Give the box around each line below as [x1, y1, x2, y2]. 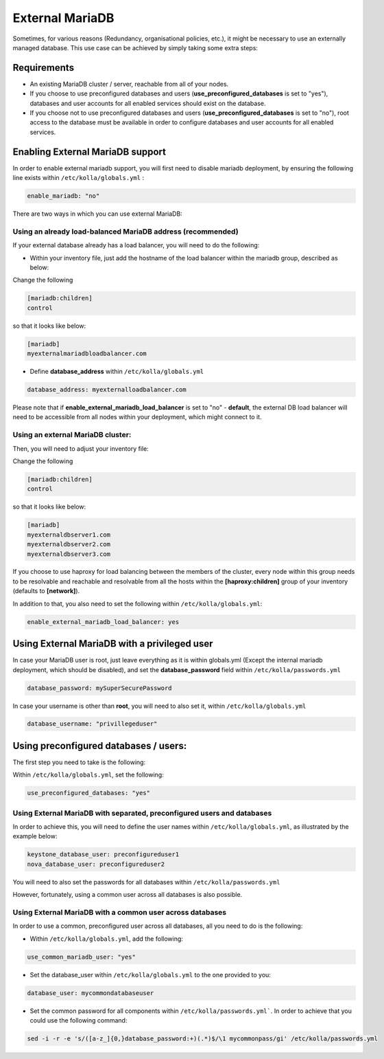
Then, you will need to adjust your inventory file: [12, 444, 149, 453]
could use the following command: [29, 1016, 128, 1025]
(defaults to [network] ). [12, 587, 80, 595]
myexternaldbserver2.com [27, 540, 111, 548]
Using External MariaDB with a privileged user [12, 638, 213, 649]
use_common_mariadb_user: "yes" [27, 952, 136, 961]
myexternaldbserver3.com [27, 550, 111, 558]
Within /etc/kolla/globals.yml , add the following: [29, 935, 183, 943]
